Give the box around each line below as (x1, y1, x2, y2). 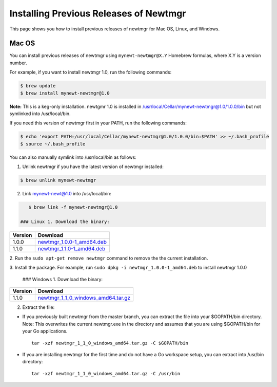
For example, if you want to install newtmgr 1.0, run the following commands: (9, 69, 172, 76)
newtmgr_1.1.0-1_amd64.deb (37, 245, 106, 252)
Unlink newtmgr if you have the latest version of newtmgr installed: (22, 163, 164, 170)
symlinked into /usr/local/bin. (9, 110, 71, 117)
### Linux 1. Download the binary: (20, 218, 110, 225)
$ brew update (20, 83, 56, 89)
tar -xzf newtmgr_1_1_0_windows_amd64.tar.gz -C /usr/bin (31, 371, 181, 376)
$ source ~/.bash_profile (20, 141, 86, 146)
